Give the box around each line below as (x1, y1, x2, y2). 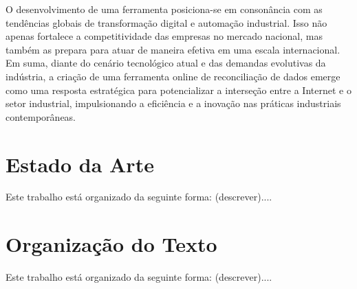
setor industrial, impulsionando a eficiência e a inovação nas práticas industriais (6, 96, 341, 111)
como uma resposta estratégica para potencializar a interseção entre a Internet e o (6, 82, 351, 97)
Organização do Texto (6, 230, 217, 258)
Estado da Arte (6, 150, 154, 178)
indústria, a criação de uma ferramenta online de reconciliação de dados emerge (6, 69, 340, 83)
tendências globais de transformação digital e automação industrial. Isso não (6, 15, 327, 30)
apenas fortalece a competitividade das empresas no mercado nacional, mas (6, 29, 323, 43)
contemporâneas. (6, 109, 76, 124)
